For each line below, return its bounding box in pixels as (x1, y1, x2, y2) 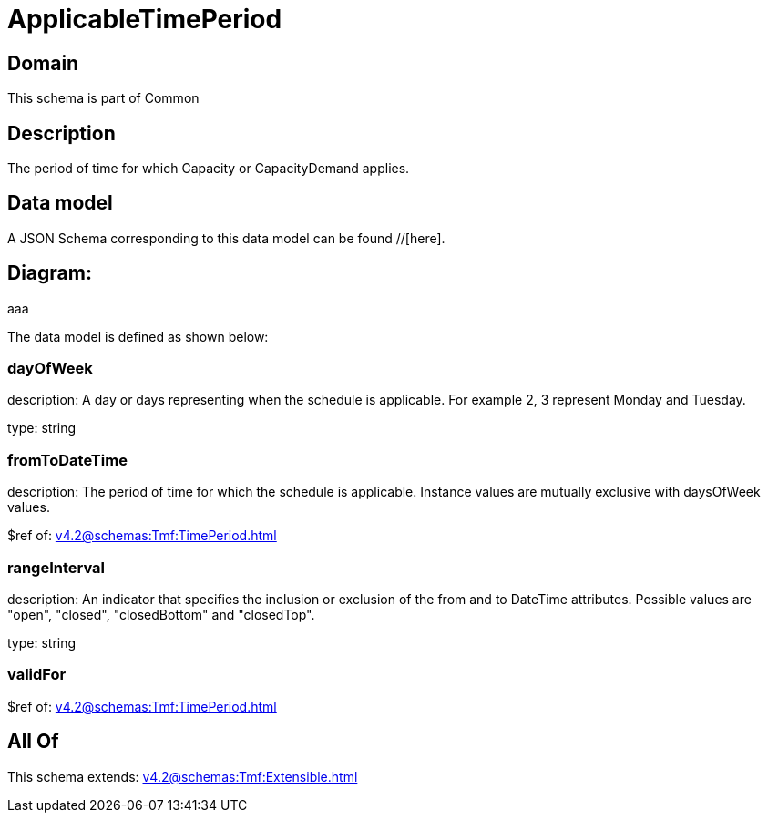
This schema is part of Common (7, 90, 200, 107)
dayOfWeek (7, 359, 93, 378)
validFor (7, 665, 67, 684)
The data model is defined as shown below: (7, 328, 269, 344)
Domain (7, 51, 79, 75)
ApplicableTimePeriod (7, 4, 282, 35)
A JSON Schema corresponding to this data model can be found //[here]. (7, 230, 445, 246)
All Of (7, 730, 59, 753)
